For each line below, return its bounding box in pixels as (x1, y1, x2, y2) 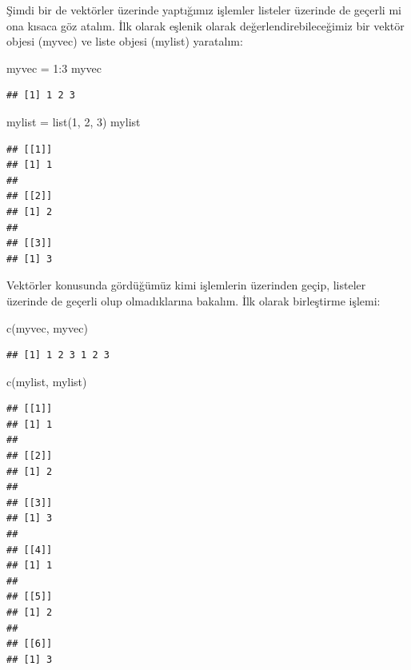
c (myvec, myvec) (6, 319, 88, 336)
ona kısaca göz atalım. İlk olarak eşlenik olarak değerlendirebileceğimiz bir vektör (6, 17, 405, 34)
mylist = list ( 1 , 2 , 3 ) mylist (6, 113, 141, 130)
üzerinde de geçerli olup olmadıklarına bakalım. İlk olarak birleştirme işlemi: (6, 292, 381, 309)
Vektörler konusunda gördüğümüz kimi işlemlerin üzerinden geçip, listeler (6, 277, 366, 293)
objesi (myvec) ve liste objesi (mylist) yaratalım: (6, 33, 243, 50)
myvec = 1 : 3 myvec (6, 59, 102, 76)
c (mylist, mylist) (6, 373, 87, 389)
